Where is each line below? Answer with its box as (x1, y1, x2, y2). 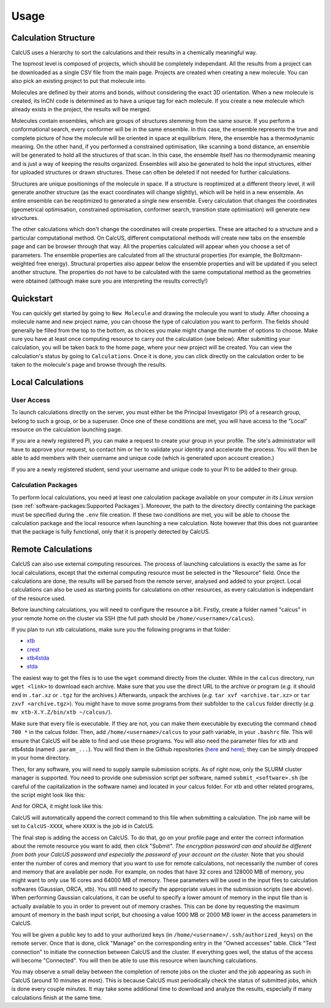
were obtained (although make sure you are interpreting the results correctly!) (11, 277, 208, 284)
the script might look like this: (11, 791, 86, 799)
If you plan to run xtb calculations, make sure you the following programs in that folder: (11, 625, 231, 633)
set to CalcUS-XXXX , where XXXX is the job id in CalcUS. (11, 822, 154, 830)
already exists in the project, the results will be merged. (11, 106, 151, 113)
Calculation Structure (11, 33, 95, 43)
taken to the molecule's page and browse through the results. (11, 361, 167, 369)
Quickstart (11, 293, 53, 303)
